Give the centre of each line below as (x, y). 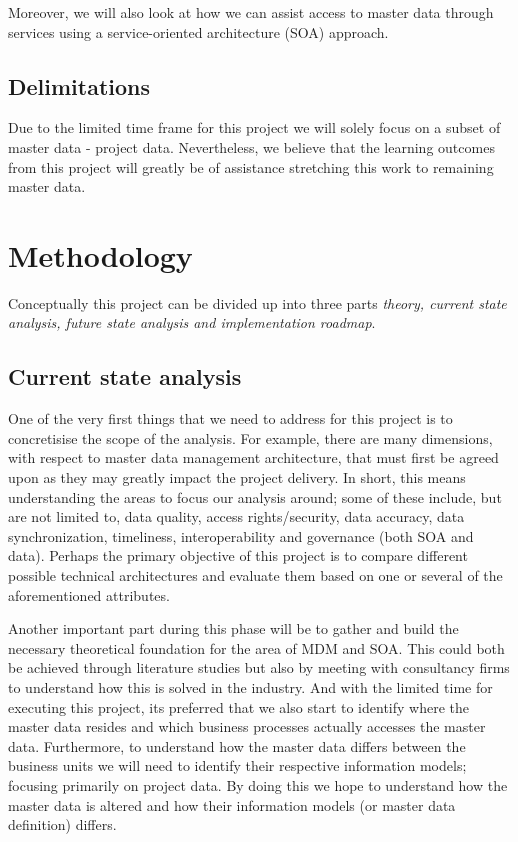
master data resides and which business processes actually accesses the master (247, 726)
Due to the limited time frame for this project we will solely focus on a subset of (254, 127)
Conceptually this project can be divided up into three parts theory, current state (257, 302)
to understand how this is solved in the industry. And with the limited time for (250, 687)
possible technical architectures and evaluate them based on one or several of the (255, 575)
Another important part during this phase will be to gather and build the (233, 628)
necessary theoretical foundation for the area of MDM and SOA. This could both (256, 647)
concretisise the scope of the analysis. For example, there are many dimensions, (250, 437)
